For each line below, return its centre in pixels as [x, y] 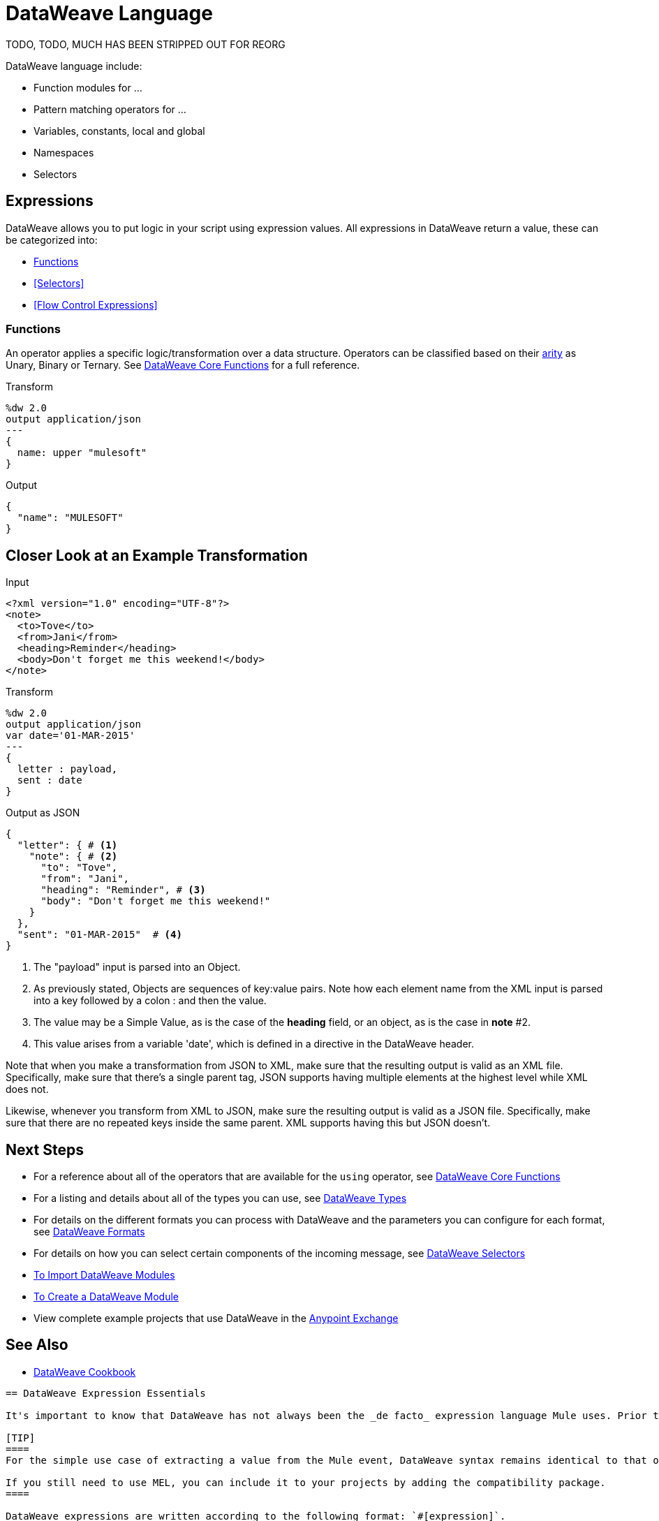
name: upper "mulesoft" [82, 453]
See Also [37, 1345]
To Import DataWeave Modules [104, 1275]
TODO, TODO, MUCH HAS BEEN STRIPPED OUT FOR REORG [146, 44]
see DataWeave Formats [89, 1232]
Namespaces [64, 152]
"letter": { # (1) [67, 845]
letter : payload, [67, 769]
